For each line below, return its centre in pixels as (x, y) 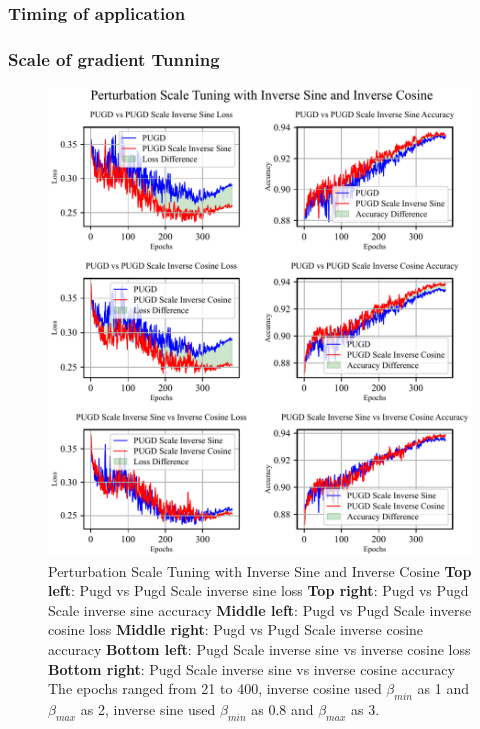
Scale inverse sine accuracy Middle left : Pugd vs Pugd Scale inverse (260, 609)
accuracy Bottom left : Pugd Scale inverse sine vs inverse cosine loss (259, 648)
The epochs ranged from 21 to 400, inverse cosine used (215, 688)
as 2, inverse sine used (148, 708)
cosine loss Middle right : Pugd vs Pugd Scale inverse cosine (236, 629)
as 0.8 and (282, 708)
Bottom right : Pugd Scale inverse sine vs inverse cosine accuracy (251, 668)
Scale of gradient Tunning (114, 58)
